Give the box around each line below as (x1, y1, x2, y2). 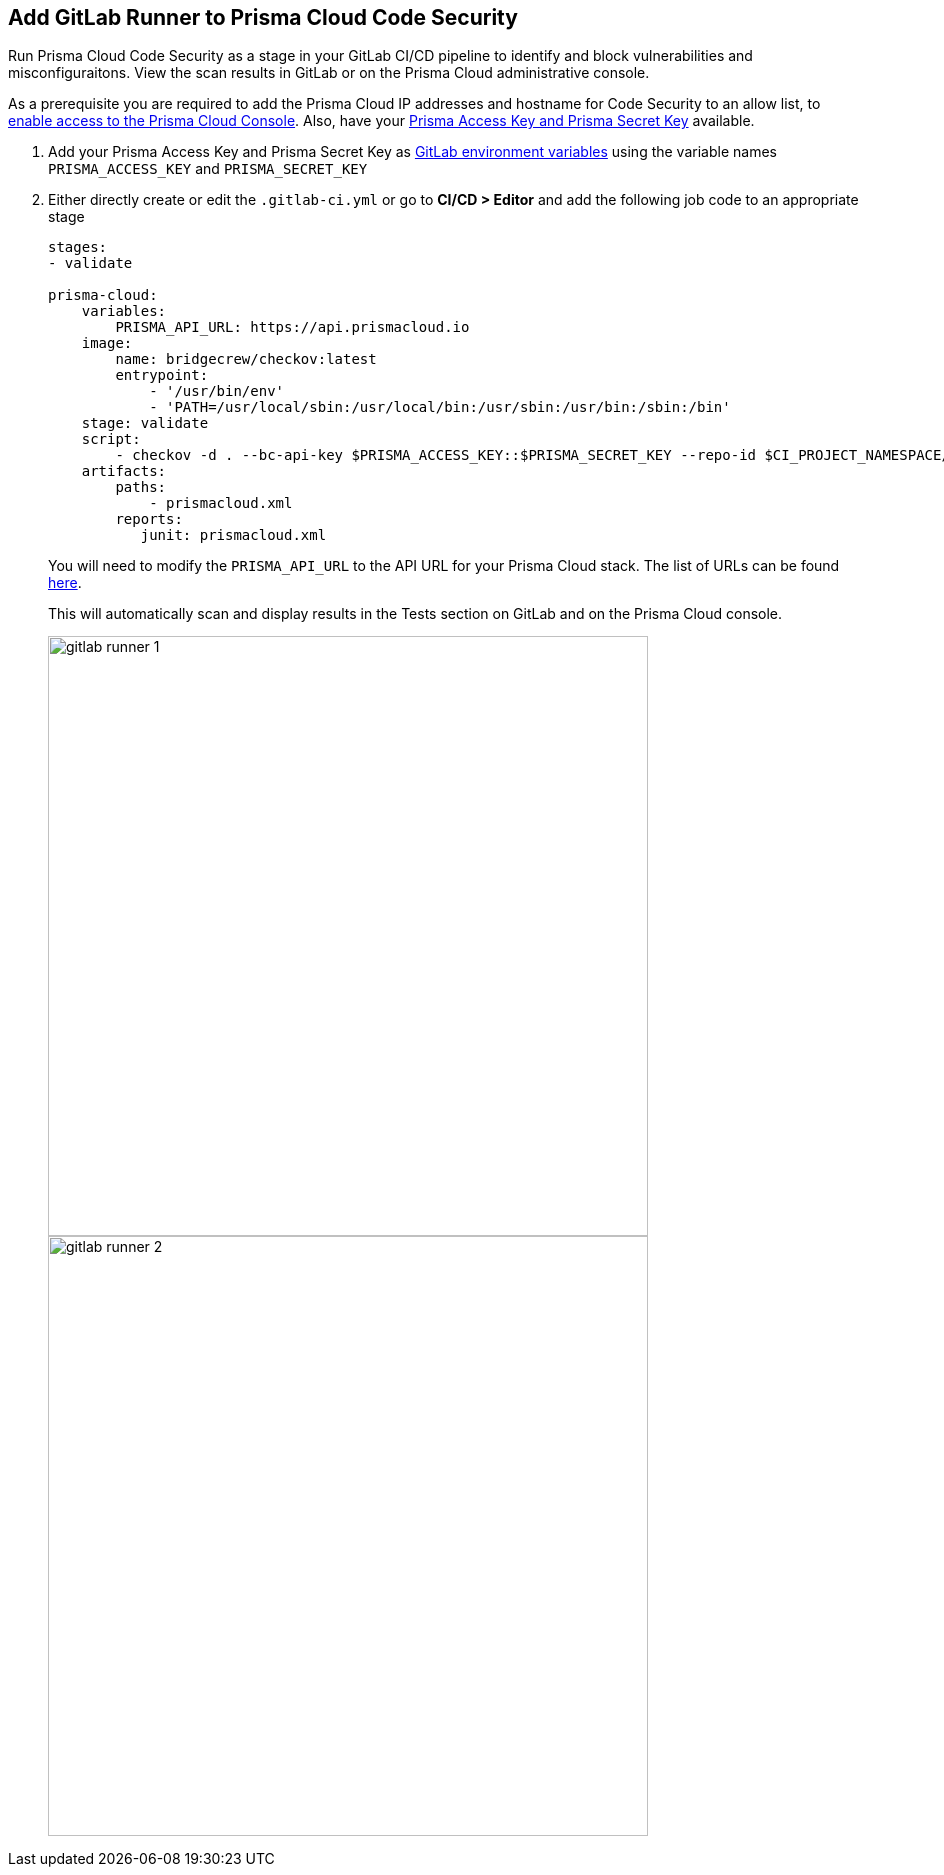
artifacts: (81, 463, 167, 480)
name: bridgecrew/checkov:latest (115, 351, 377, 368)
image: (81, 335, 133, 352)
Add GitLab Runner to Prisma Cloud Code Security (8, 5, 518, 30)
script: (81, 431, 141, 448)
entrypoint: (115, 367, 209, 384)
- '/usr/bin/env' (149, 383, 285, 400)
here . (48, 574, 82, 592)
